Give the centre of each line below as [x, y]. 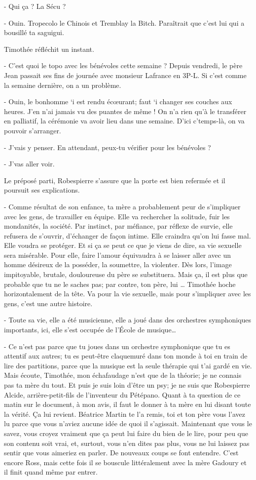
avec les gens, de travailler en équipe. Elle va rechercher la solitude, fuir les [117, 216]
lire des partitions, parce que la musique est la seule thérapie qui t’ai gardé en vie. [128, 365]
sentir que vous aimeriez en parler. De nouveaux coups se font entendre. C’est [121, 453]
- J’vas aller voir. [29, 164]
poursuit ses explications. [42, 190]
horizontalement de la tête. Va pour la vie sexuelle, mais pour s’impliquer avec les [128, 294]
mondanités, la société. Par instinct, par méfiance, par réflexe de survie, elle [118, 226]
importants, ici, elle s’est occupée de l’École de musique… [90, 330]
